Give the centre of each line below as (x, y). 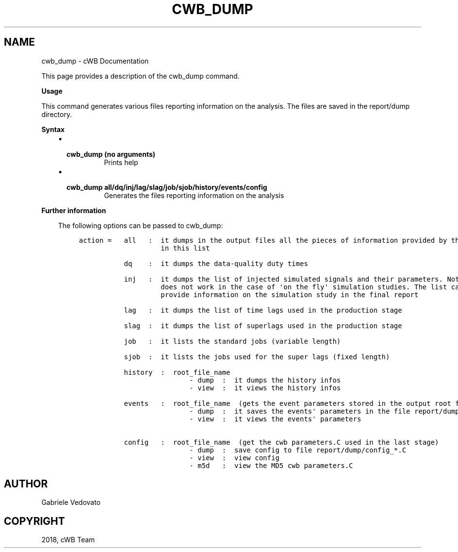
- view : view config (234, 458)
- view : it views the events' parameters (275, 419)
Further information (74, 210)
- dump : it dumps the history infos (265, 380)
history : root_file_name (177, 372)
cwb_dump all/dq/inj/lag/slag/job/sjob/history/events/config (167, 187)
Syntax (53, 129)
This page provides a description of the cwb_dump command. (140, 76)
